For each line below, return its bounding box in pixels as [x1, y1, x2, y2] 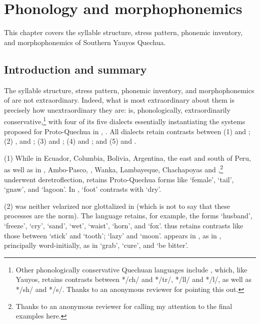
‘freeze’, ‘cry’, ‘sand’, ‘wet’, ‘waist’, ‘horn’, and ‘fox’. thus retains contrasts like [4, 220, 243, 230]
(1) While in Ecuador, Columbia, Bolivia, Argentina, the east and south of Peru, [4, 152, 251, 163]
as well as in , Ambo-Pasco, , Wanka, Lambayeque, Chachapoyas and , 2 [4, 163, 223, 174]
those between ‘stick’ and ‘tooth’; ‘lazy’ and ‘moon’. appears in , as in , [4, 230, 221, 240]
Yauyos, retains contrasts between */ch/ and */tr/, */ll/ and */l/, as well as [15, 274, 251, 284]
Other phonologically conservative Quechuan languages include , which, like [15, 264, 247, 274]
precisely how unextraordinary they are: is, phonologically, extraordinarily [4, 104, 230, 115]
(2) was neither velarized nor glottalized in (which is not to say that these [4, 200, 230, 211]
